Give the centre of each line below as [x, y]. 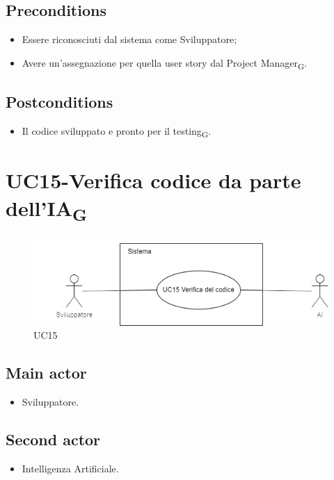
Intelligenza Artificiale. [70, 468]
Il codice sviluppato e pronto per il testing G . [116, 132]
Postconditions [59, 102]
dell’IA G [47, 209]
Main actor [46, 373]
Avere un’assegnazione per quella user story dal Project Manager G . [165, 63]
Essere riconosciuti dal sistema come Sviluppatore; [129, 39]
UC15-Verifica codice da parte [153, 180]
